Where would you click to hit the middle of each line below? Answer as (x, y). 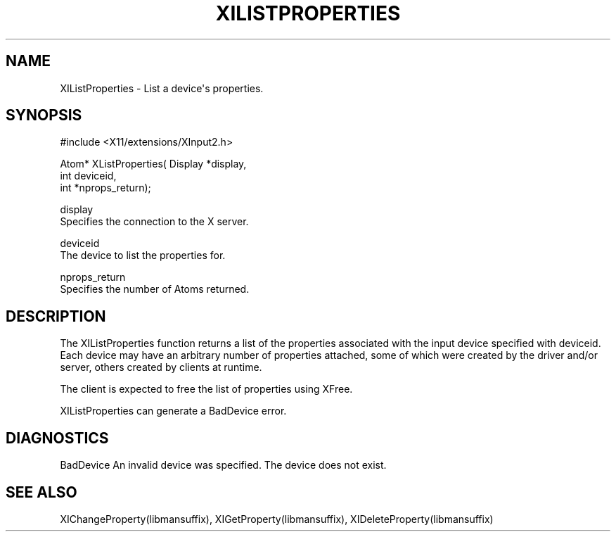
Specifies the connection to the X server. (154, 222)
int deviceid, (88, 176)
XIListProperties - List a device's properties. (162, 88)
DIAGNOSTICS (57, 438)
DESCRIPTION (56, 316)
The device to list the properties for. (143, 255)
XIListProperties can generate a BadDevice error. (173, 411)
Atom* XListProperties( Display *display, (153, 164)
